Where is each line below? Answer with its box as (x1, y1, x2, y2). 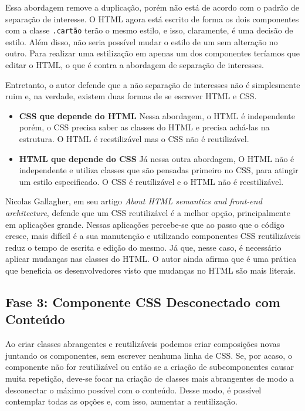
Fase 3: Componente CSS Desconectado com (5, 292, 280, 311)
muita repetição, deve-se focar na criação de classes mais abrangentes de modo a (5, 372, 294, 384)
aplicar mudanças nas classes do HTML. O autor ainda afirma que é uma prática (5, 252, 297, 265)
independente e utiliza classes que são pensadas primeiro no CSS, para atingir (19, 164, 299, 176)
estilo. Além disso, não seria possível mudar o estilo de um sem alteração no (5, 35, 278, 48)
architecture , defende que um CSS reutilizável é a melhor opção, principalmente (5, 206, 290, 218)
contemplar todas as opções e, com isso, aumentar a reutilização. (5, 395, 238, 407)
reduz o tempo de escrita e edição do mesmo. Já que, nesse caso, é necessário (5, 241, 282, 253)
